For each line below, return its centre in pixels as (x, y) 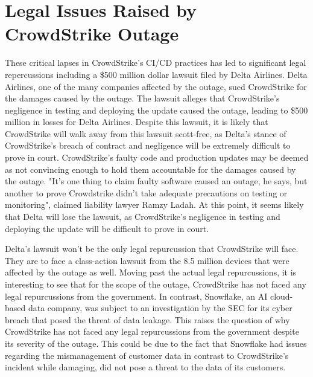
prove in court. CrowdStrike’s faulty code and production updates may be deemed (157, 157)
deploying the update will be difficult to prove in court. (107, 228)
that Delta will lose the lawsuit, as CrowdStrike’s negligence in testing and (143, 217)
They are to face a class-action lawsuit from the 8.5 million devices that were (147, 260)
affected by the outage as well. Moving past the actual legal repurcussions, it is (151, 272)
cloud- (281, 296)
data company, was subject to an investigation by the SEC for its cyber (160, 308)
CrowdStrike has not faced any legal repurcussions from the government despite (152, 331)
